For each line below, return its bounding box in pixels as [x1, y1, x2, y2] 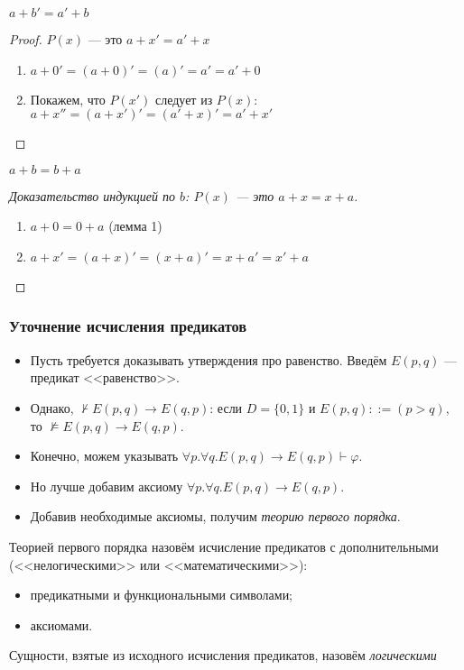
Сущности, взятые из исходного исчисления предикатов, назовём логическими [9, 646, 437, 665]
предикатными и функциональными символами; [30, 585, 293, 604]
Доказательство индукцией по [9, 186, 176, 205]
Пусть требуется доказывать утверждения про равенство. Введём [30, 350, 387, 369]
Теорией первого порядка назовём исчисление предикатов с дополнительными [9, 537, 439, 555]
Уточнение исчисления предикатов [9, 315, 247, 337]
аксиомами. [30, 615, 93, 634]
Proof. [9, 30, 42, 48]
